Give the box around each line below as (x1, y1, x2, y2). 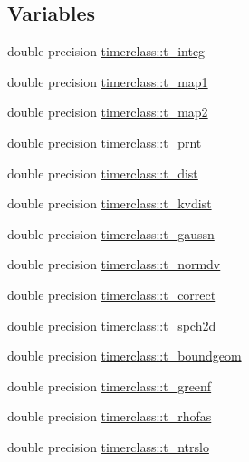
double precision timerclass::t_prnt (7, 132, 202, 151)
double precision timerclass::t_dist (7, 163, 198, 182)
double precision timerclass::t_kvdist (7, 194, 212, 213)
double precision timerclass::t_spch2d (7, 315, 216, 334)
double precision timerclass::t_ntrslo (7, 437, 209, 456)
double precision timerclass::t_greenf (7, 376, 212, 395)
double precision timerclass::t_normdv (7, 255, 221, 274)
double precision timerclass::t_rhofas (7, 407, 212, 426)
